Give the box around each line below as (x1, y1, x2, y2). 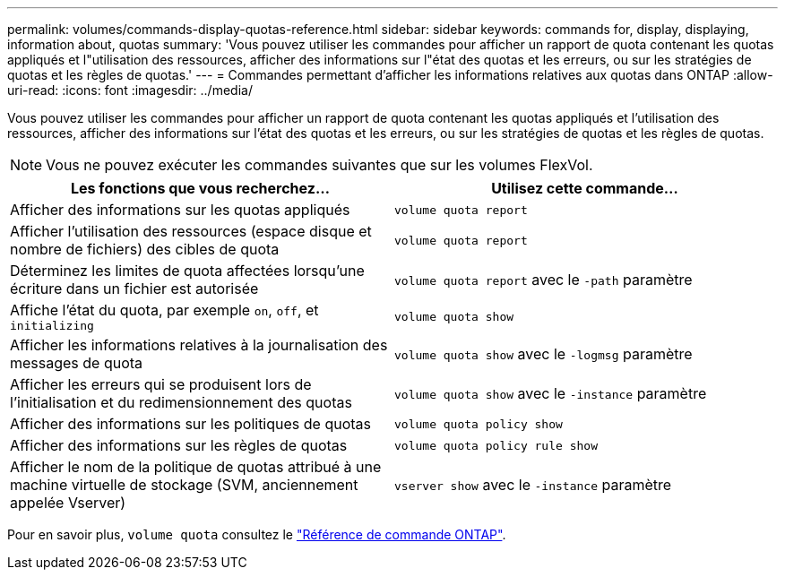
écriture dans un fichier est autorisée (10, 280, 259, 297)
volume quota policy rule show (394, 438, 598, 452)
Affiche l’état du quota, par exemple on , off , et (10, 301, 319, 319)
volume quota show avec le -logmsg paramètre (394, 345, 693, 363)
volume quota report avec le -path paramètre (394, 271, 693, 288)
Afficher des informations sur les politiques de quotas (10, 415, 371, 433)
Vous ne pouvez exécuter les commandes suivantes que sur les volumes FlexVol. (46, 156, 593, 174)
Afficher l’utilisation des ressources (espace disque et (10, 222, 372, 240)
